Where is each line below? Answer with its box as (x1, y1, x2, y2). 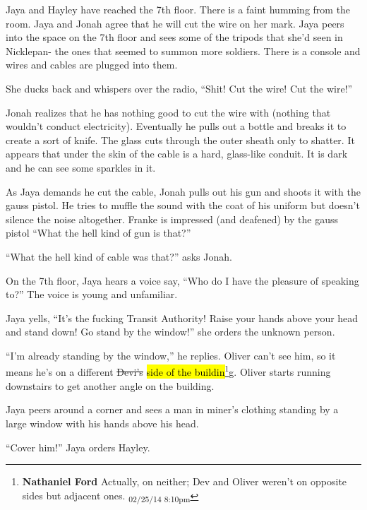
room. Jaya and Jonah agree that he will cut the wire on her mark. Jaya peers (6, 16, 344, 30)
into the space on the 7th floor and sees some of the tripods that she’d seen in (6, 30, 343, 45)
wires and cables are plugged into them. (6, 57, 178, 72)
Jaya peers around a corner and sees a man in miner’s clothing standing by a (6, 402, 339, 417)
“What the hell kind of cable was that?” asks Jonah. (6, 249, 232, 263)
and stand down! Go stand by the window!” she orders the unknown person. (6, 324, 335, 339)
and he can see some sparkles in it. (6, 160, 156, 174)
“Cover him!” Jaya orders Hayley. (6, 439, 150, 454)
